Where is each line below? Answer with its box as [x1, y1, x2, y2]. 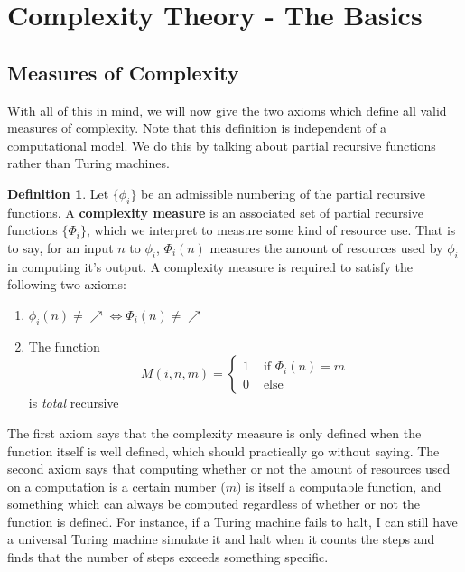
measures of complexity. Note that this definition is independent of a [7, 118, 386, 137]
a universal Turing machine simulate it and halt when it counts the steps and [7, 530, 435, 549]
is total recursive [28, 393, 119, 412]
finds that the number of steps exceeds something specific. [7, 548, 329, 567]
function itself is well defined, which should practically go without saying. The [7, 441, 440, 460]
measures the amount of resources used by [209, 238, 443, 257]
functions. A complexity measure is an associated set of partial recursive [7, 202, 423, 221]
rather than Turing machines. [7, 154, 170, 173]
